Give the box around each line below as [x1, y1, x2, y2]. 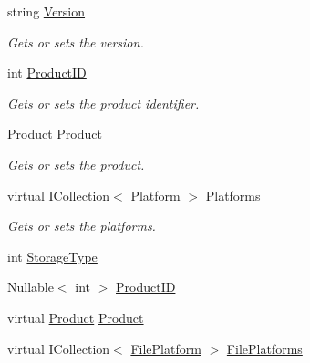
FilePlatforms [226, 338, 303, 358]
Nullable [7, 277, 54, 296]
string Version [7, 2, 86, 20]
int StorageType [7, 246, 98, 265]
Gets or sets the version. [7, 32, 144, 51]
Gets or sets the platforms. [7, 216, 156, 235]
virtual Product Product [7, 307, 144, 327]
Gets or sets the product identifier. [7, 93, 200, 112]
